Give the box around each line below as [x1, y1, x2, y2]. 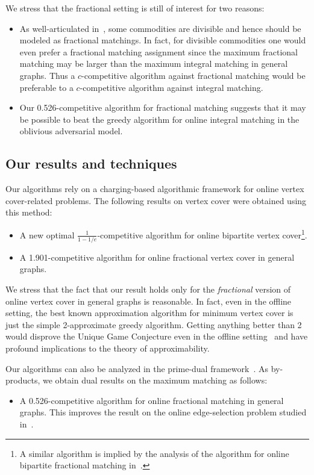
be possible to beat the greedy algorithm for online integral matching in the [19, 113, 300, 125]
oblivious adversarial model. [19, 125, 123, 137]
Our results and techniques [5, 154, 177, 173]
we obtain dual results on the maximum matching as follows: [42, 374, 268, 387]
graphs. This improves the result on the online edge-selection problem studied [19, 406, 307, 418]
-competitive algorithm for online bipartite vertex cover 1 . [97, 226, 307, 241]
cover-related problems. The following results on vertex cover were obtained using [5, 194, 307, 206]
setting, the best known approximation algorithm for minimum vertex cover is [5, 306, 294, 319]
